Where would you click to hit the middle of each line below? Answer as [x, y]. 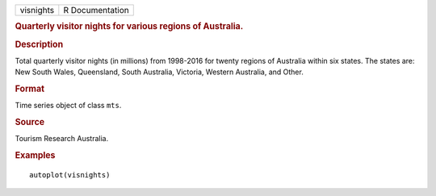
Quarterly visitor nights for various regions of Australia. [129, 27]
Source [30, 123]
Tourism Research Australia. [62, 139]
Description [39, 44]
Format [29, 89]
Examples [35, 156]
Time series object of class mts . [68, 106]
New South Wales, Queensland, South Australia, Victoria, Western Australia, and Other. [159, 72]
